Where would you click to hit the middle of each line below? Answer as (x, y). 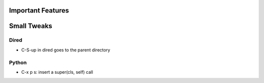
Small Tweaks (31, 26)
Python (18, 62)
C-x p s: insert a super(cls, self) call (57, 72)
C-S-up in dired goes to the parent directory (66, 50)
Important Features (39, 10)
